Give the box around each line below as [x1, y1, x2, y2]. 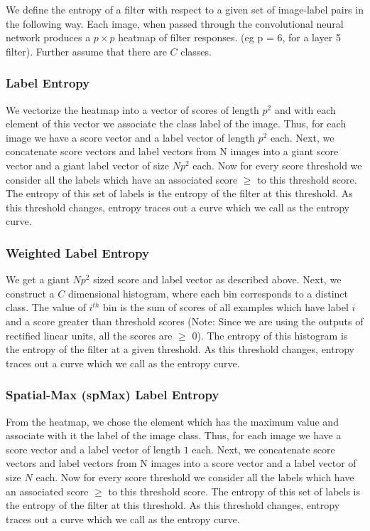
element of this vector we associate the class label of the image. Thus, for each [6, 116, 347, 131]
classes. [180, 43, 212, 58]
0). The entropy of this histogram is [192, 327, 348, 342]
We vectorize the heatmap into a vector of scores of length [6, 102, 259, 117]
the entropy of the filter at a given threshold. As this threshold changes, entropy [6, 342, 354, 357]
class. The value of [6, 300, 86, 315]
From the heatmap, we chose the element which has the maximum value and [6, 414, 339, 429]
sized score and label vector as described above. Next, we [93, 272, 342, 287]
